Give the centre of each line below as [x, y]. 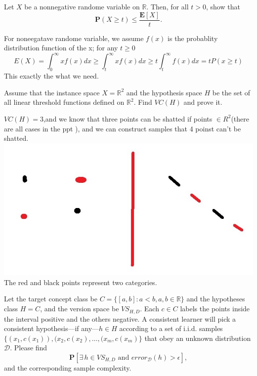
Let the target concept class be [51, 299]
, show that [223, 6]
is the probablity [193, 38]
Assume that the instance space [52, 92]
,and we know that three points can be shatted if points [128, 118]
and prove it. [203, 102]
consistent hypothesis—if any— [52, 328]
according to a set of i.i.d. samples [171, 328]
